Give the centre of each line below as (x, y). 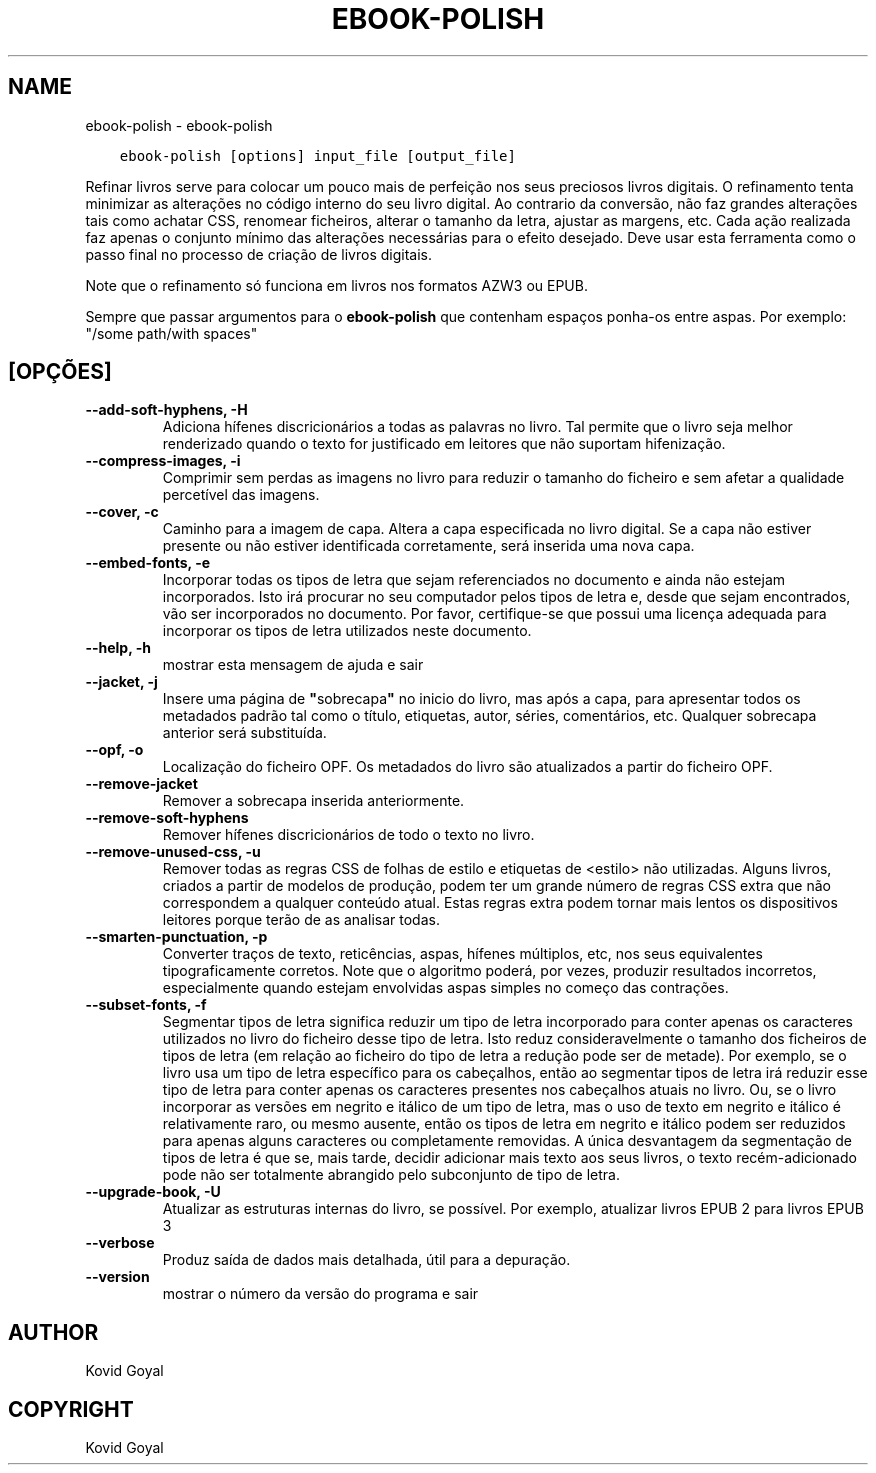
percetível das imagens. (241, 495)
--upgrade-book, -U (153, 1192)
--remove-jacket (141, 784)
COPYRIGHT (71, 1409)
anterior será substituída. (244, 733)
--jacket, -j (121, 682)
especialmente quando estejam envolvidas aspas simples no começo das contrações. (445, 988)
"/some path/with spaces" (171, 333)
